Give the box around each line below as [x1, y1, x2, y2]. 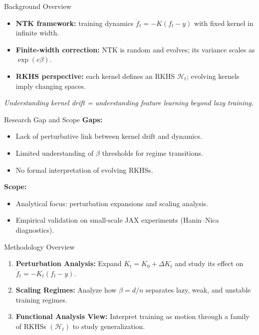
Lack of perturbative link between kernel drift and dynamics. [15, 131, 202, 141]
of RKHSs [15, 321, 46, 332]
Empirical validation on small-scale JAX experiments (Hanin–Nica [15, 215, 219, 225]
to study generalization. [72, 321, 145, 332]
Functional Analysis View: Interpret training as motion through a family [15, 311, 250, 322]
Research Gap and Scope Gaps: [4, 114, 102, 124]
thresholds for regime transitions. [102, 147, 203, 158]
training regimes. [15, 294, 67, 305]
